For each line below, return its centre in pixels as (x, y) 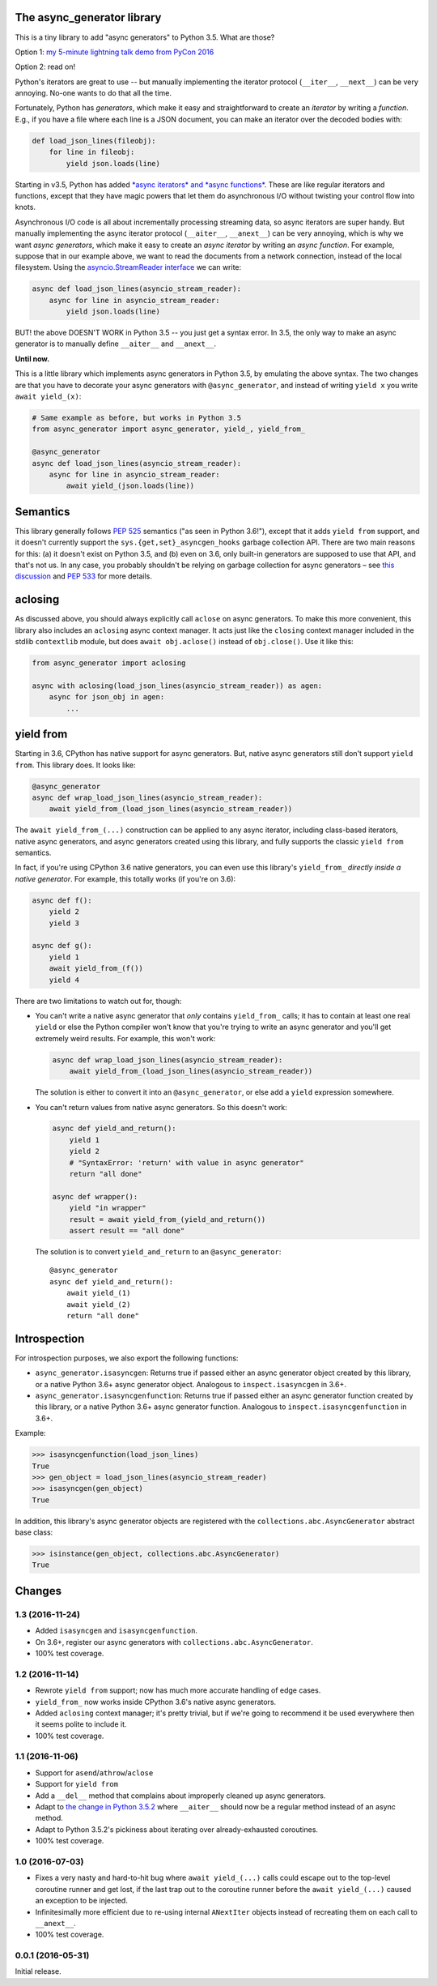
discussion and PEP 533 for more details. (84, 576)
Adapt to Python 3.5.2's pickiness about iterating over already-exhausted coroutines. (177, 1829)
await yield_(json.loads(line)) (130, 486)
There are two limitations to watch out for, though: (98, 1001)
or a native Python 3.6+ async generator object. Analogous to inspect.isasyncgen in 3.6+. (191, 1384)
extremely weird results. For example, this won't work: (125, 1038)
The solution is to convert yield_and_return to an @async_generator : (158, 1251)
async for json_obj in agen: (107, 697)
